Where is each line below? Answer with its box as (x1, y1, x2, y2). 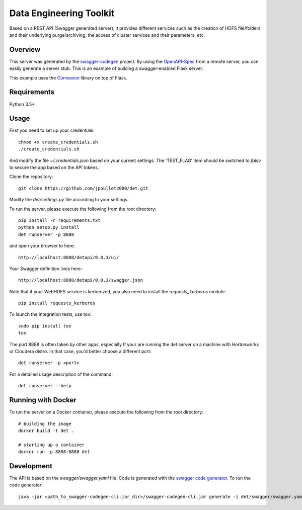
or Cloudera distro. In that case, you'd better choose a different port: (9, 349, 152, 355)
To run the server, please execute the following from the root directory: (9, 206, 157, 212)
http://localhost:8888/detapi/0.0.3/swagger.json (18, 277, 143, 283)
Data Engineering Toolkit (9, 8, 115, 19)
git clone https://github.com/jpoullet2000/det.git (18, 185, 148, 191)
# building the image (18, 420, 71, 427)
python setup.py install (18, 224, 80, 230)
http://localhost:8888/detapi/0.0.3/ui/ (18, 254, 119, 260)
